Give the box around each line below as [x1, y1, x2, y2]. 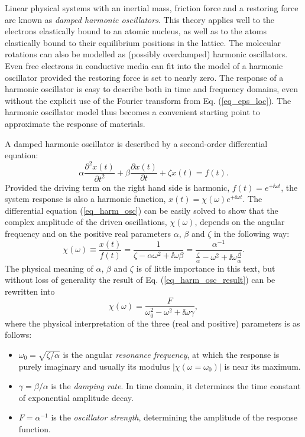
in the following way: [213, 227, 290, 239]
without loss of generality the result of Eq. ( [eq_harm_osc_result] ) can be [5, 273, 275, 286]
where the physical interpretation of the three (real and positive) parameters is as [5, 317, 300, 329]
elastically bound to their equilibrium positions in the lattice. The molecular [5, 36, 281, 48]
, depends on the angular [194, 216, 285, 228]
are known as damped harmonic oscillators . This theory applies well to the [5, 13, 275, 25]
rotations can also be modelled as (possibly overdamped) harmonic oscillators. [5, 48, 288, 60]
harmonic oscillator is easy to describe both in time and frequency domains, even [5, 83, 298, 95]
